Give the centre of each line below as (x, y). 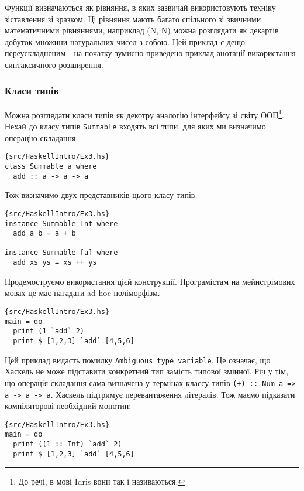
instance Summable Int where (61, 224)
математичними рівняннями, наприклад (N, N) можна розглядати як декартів (142, 30)
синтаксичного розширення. (54, 64)
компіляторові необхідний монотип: (68, 406)
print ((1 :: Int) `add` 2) (68, 444)
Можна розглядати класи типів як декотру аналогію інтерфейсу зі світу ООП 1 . (145, 114)
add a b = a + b (44, 233)
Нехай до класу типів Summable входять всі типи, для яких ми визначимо (135, 126)
